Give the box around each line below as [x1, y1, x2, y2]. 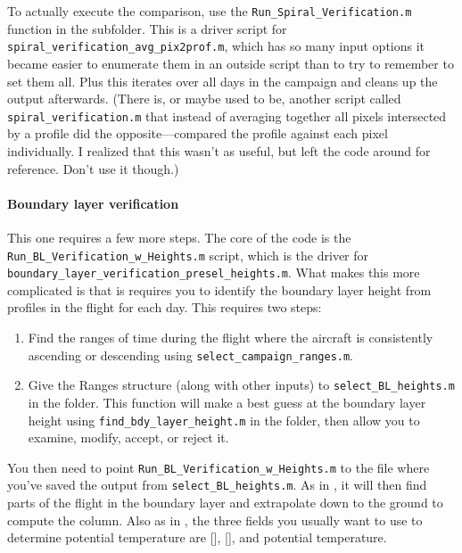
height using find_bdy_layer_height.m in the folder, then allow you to [28, 410, 420, 429]
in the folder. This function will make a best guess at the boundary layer [28, 392, 426, 411]
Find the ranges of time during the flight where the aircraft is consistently [28, 328, 433, 347]
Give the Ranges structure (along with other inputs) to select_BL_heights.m [28, 376, 455, 394]
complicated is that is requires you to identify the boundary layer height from [7, 280, 432, 299]
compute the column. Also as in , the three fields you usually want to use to [7, 510, 423, 529]
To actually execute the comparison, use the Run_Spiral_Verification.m [7, 2, 412, 20]
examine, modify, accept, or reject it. [28, 428, 229, 447]
